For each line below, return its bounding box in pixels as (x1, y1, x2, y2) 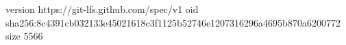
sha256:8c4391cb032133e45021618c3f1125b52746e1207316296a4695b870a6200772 (5, 15, 341, 29)
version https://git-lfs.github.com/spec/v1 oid (5, 2, 199, 16)
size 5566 (5, 29, 43, 43)
